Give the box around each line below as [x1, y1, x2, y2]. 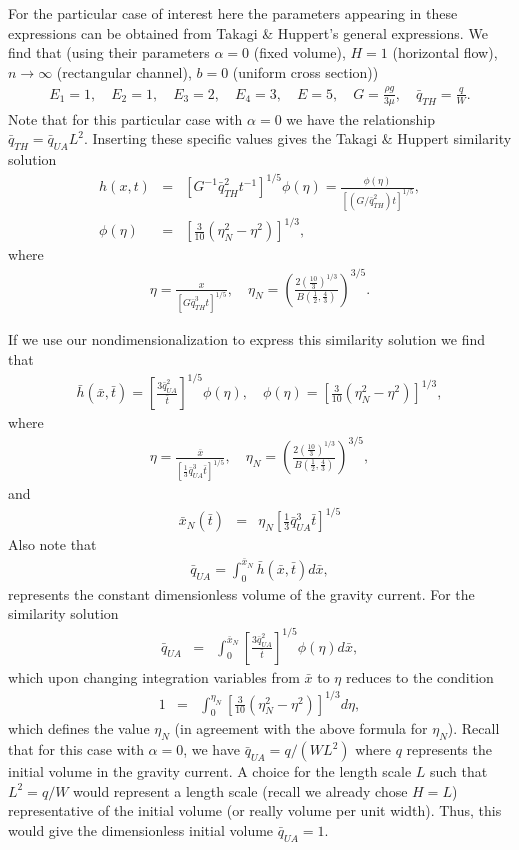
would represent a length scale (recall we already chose [73, 780, 408, 801]
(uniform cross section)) [232, 61, 379, 82]
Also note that [8, 534, 97, 555]
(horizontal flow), [392, 42, 498, 63]
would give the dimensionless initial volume [8, 820, 274, 841]
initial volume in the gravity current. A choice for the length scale [8, 761, 412, 782]
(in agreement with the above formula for [174, 718, 428, 739]
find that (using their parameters [8, 42, 210, 63]
